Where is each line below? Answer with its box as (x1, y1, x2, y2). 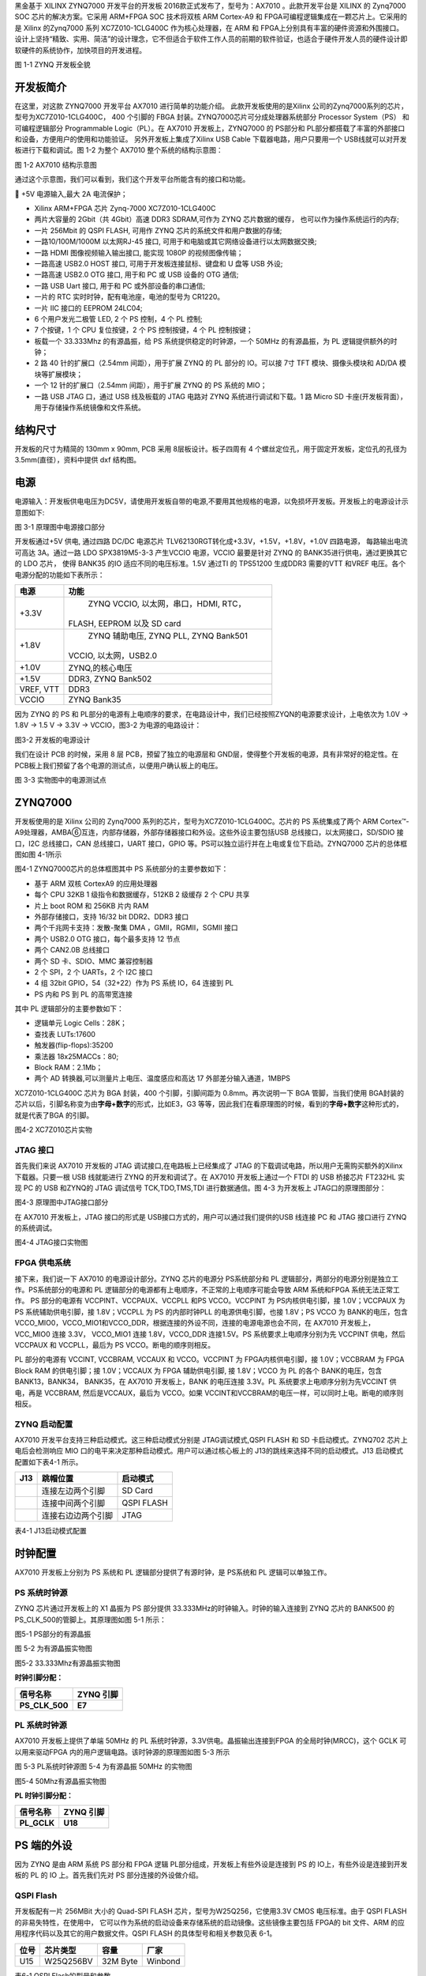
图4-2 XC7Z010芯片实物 (14, 1125, 92, 1134)
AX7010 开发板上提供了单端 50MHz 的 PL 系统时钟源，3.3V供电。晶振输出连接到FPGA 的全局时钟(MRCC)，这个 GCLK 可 (14, 1736, 407, 1746)
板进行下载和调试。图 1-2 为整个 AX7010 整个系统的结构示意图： (14, 145, 224, 155)
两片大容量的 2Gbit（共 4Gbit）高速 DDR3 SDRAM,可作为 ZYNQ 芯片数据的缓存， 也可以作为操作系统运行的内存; (34, 214, 400, 224)
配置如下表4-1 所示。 (14, 1457, 83, 1466)
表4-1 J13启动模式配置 (14, 1526, 87, 1536)
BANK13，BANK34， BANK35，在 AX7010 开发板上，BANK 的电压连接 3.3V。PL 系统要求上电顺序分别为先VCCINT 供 (14, 1377, 398, 1386)
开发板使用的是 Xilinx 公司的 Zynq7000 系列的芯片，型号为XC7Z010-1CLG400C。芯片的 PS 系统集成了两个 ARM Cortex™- (14, 816, 409, 826)
